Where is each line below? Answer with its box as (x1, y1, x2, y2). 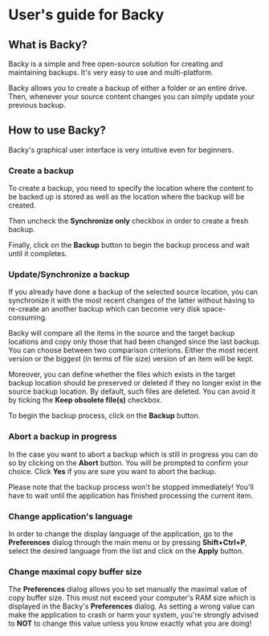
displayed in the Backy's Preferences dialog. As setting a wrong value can (8, 601, 255, 611)
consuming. (8, 312, 47, 323)
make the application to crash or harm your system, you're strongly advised (8, 610, 259, 620)
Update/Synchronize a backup (8, 269, 130, 280)
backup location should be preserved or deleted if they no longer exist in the (8, 378, 262, 388)
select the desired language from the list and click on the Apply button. (8, 546, 244, 555)
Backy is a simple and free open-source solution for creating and (8, 59, 223, 68)
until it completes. (8, 249, 67, 258)
